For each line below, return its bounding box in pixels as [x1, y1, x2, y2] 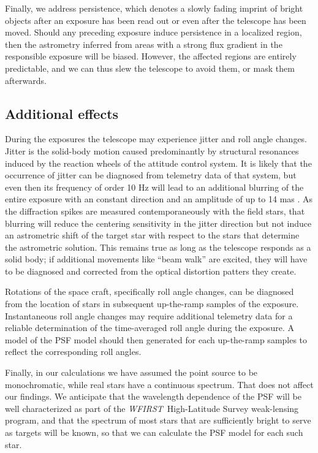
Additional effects [5, 104, 119, 123]
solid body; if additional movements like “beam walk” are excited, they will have [5, 253, 308, 265]
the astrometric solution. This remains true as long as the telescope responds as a [5, 240, 311, 253]
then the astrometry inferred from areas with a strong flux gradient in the [5, 37, 282, 50]
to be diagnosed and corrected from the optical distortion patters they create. [5, 264, 297, 277]
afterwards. [5, 74, 47, 86]
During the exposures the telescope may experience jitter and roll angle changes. [5, 132, 308, 145]
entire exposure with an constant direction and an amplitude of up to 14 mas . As [5, 192, 313, 205]
